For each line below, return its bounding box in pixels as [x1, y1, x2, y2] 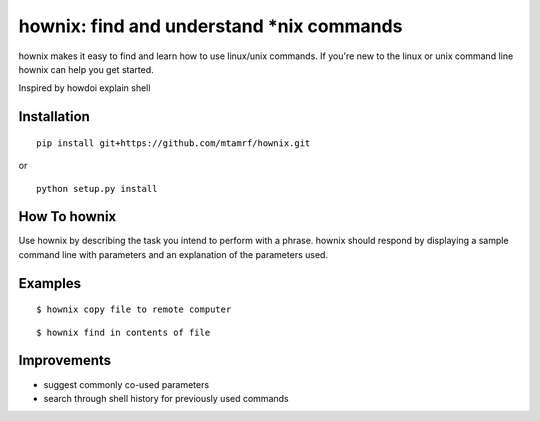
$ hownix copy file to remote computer [36, 304, 232, 315]
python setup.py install [36, 183, 158, 194]
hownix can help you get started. [18, 63, 154, 75]
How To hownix [18, 208, 117, 225]
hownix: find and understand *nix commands [18, 15, 403, 37]
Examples [18, 275, 82, 292]
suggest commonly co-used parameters [43, 378, 210, 390]
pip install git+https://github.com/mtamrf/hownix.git [36, 137, 311, 149]
